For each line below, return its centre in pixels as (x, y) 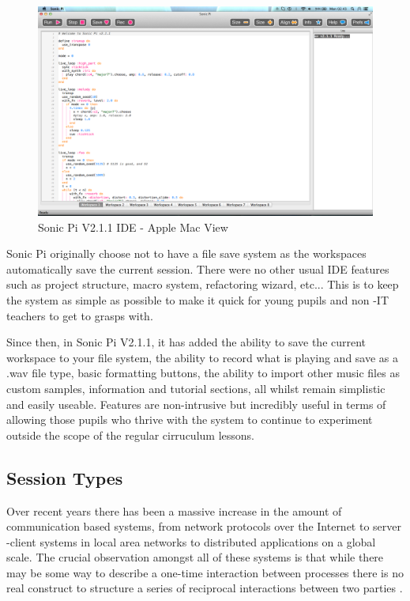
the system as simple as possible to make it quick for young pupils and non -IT (198, 299)
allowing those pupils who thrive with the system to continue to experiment (190, 420)
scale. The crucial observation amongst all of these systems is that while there (195, 557)
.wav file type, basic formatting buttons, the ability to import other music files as (203, 373)
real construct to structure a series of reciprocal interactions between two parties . (205, 588)
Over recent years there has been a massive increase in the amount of (174, 510)
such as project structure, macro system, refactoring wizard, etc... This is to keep (203, 284)
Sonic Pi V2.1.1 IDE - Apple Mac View (133, 227)
